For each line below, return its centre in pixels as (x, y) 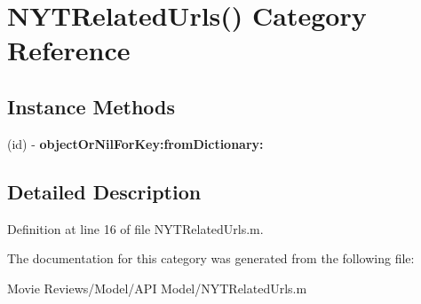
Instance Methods (91, 106)
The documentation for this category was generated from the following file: (211, 258)
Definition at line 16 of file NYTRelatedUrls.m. (135, 228)
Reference (69, 50)
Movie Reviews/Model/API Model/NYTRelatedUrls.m (157, 288)
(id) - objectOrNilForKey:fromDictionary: (135, 143)
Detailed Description (104, 191)
